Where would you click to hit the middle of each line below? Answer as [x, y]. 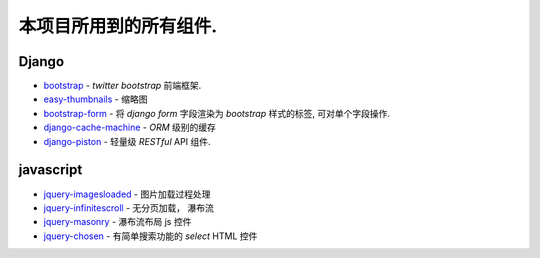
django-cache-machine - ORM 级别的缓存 [130, 127]
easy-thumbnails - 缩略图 [95, 99]
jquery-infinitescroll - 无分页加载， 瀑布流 [129, 207]
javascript [50, 170]
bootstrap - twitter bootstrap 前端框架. [122, 86]
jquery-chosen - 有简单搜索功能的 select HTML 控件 [150, 236]
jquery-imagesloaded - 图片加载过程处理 [127, 194]
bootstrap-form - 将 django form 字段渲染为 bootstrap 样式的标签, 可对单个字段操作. [216, 113]
